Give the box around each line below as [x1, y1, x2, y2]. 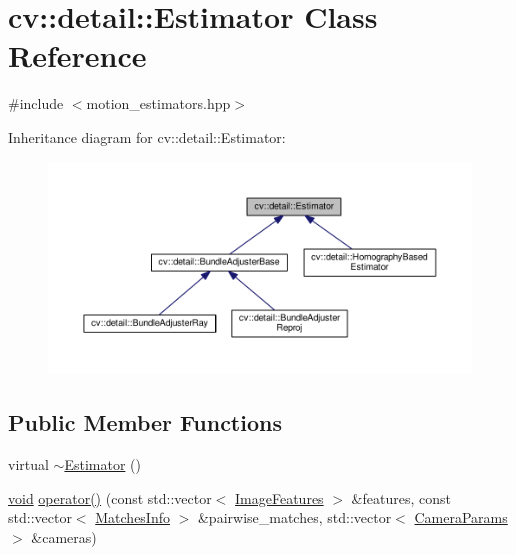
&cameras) [31, 526, 97, 547]
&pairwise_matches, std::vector [197, 507, 392, 528]
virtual [8, 454, 49, 475]
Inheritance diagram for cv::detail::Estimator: [8, 126, 286, 147]
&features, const [351, 487, 451, 508]
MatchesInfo [95, 507, 170, 528]
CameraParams [414, 507, 508, 528]
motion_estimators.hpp [86, 93, 231, 114]
